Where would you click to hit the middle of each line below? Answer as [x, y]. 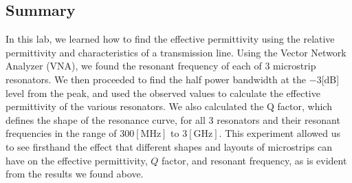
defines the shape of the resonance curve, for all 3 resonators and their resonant [173, 119]
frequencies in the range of [61, 133]
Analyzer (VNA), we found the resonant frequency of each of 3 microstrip [161, 66]
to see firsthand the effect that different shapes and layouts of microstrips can [169, 146]
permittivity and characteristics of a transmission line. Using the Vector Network [176, 52]
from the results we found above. [75, 174]
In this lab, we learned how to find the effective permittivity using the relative [170, 39]
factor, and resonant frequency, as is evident [254, 160]
